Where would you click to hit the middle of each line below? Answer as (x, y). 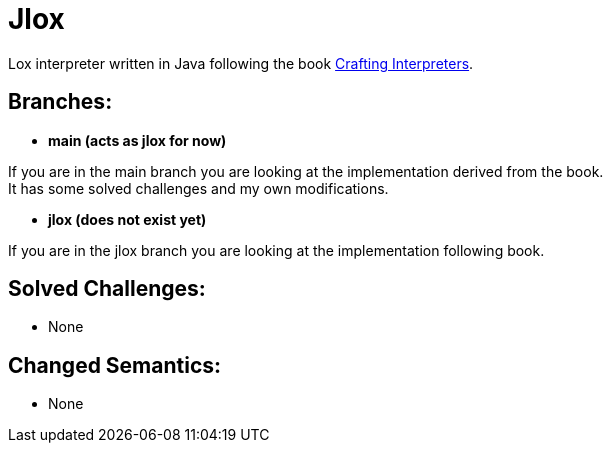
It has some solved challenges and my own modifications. (198, 188)
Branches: (60, 102)
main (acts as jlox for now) (137, 140)
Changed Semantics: (115, 365)
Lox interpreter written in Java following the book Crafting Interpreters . (241, 63)
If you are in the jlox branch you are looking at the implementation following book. (276, 250)
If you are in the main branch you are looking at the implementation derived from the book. (306, 171)
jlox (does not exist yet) (127, 219)
